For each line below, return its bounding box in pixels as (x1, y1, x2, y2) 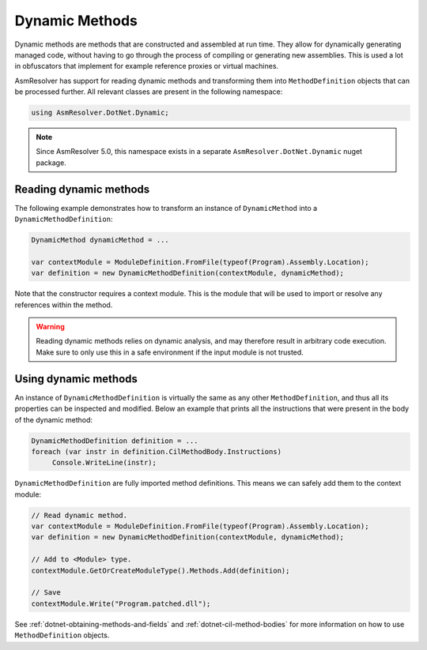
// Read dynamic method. (31, 510, 128, 520)
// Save (31, 588, 61, 597)
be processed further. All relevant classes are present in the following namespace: (14, 87, 283, 96)
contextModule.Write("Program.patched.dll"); (31, 599, 211, 608)
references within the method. (14, 300, 113, 310)
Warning (36, 322, 65, 332)
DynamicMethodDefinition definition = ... (31, 436, 198, 445)
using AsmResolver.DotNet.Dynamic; (31, 108, 169, 118)
